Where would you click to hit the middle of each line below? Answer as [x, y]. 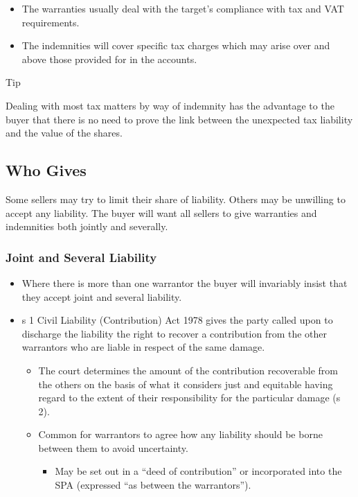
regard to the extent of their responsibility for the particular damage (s [189, 398]
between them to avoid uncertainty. [113, 447]
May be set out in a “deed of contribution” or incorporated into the [198, 471]
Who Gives [46, 170]
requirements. [51, 22]
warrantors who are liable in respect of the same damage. [143, 347]
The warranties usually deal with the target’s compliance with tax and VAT [183, 8]
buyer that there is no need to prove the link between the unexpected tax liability [179, 119]
